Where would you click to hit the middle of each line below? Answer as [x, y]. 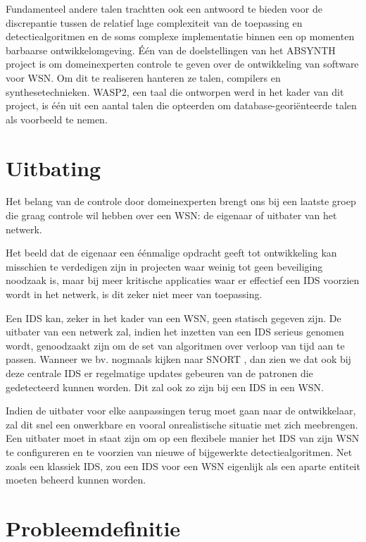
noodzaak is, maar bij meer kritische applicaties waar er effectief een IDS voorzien [183, 280]
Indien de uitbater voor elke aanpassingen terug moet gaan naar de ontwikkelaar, [181, 411]
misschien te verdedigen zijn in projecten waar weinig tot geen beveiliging [164, 266]
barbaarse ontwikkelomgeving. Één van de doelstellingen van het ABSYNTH [171, 50]
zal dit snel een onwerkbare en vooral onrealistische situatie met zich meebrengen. [182, 424]
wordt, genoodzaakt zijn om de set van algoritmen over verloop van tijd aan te [175, 345]
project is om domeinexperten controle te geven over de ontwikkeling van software [182, 64]
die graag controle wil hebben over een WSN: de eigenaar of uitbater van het [171, 215]
